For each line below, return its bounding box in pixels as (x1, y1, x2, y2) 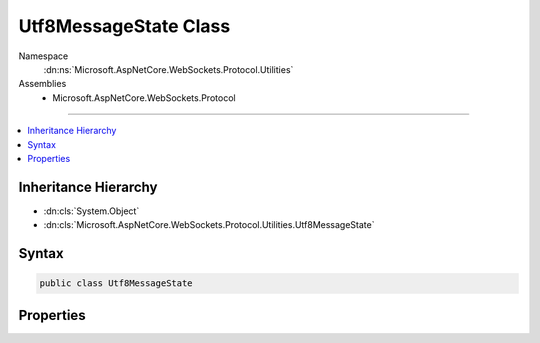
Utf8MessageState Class (18, 15, 231, 37)
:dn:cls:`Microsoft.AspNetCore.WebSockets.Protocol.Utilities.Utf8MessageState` (43, 219, 375, 231)
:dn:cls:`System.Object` (43, 205, 140, 217)
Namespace (18, 50, 69, 62)
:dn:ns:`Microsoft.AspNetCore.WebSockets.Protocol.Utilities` (43, 63, 294, 75)
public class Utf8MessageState (39, 278, 194, 289)
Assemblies (18, 78, 67, 90)
